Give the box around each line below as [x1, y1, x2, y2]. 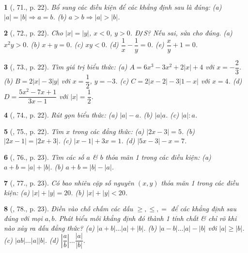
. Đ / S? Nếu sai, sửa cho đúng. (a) [130, 28, 232, 38]
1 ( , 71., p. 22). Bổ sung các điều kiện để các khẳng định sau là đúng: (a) [4, 2, 222, 12]
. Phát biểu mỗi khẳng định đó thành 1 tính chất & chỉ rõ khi [54, 213, 237, 223]
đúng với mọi [4, 213, 43, 223]
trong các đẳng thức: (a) [72, 126, 144, 136]
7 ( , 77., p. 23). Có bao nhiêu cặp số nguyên [4, 178, 134, 188]
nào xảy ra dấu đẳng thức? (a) [4, 222, 95, 233]
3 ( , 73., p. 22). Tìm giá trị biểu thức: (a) [4, 62, 127, 72]
